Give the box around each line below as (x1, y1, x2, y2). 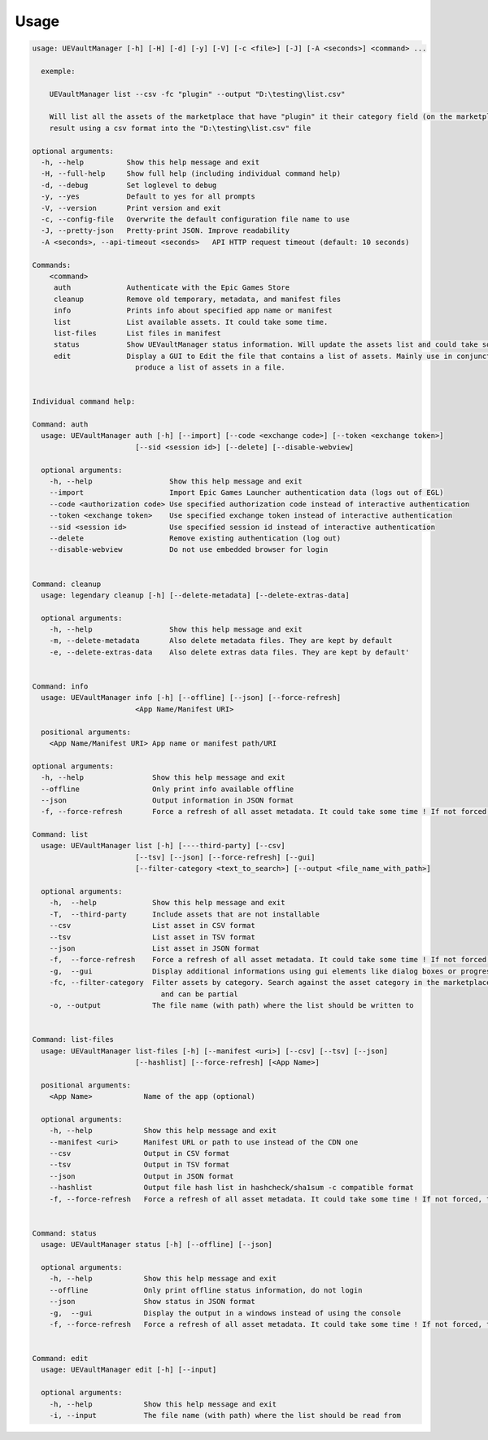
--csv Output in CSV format (49, 1149, 230, 1158)
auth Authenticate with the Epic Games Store (53, 283, 290, 292)
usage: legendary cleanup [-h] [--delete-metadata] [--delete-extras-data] (41, 590, 350, 600)
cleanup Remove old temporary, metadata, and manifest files (53, 294, 342, 304)
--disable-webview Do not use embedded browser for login (49, 545, 329, 554)
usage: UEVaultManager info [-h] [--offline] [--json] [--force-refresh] (41, 693, 342, 702)
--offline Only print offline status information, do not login (49, 1285, 363, 1294)
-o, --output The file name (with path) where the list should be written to (49, 1000, 414, 1009)
